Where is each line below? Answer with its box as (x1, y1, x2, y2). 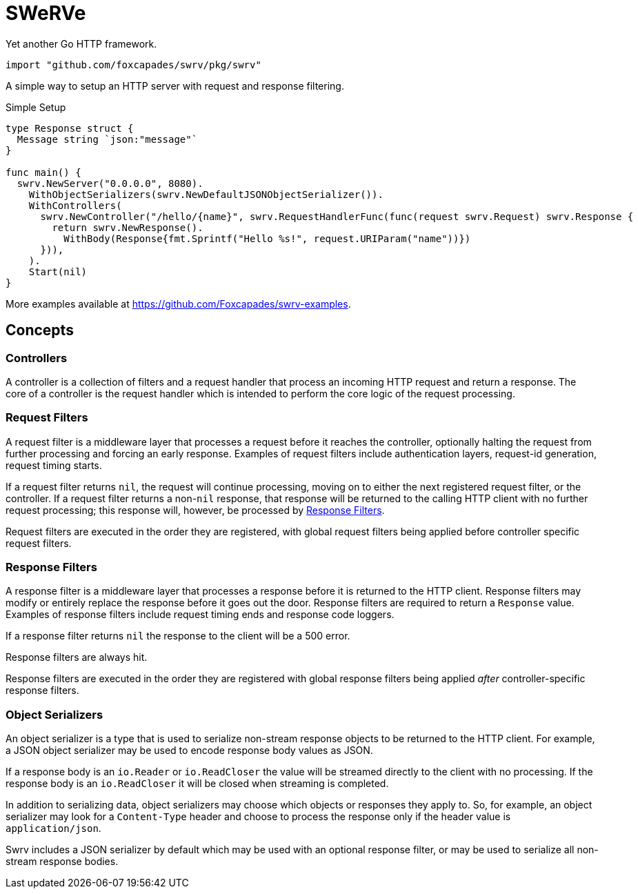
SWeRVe (6, 1, 86, 25)
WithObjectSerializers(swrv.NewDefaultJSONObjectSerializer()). (28, 188, 383, 200)
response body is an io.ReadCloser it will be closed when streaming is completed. (6, 777, 389, 790)
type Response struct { (6, 122, 134, 134)
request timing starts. (6, 459, 102, 471)
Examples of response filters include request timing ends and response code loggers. (6, 608, 395, 621)
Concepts (6, 321, 74, 339)
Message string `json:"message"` (17, 133, 198, 145)
